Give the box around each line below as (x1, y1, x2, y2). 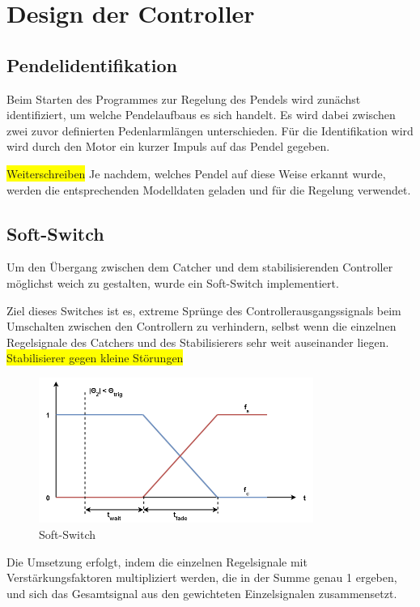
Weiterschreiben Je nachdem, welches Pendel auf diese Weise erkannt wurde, (6, 165, 386, 182)
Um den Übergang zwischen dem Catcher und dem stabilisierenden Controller (6, 259, 393, 276)
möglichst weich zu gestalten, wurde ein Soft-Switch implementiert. (6, 274, 339, 291)
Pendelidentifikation (6, 52, 178, 77)
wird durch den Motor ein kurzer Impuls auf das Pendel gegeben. (6, 138, 330, 155)
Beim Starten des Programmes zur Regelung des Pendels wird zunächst (6, 90, 361, 107)
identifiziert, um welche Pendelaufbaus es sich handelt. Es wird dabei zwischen (6, 106, 396, 123)
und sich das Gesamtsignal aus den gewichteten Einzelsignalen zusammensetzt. (6, 584, 397, 601)
